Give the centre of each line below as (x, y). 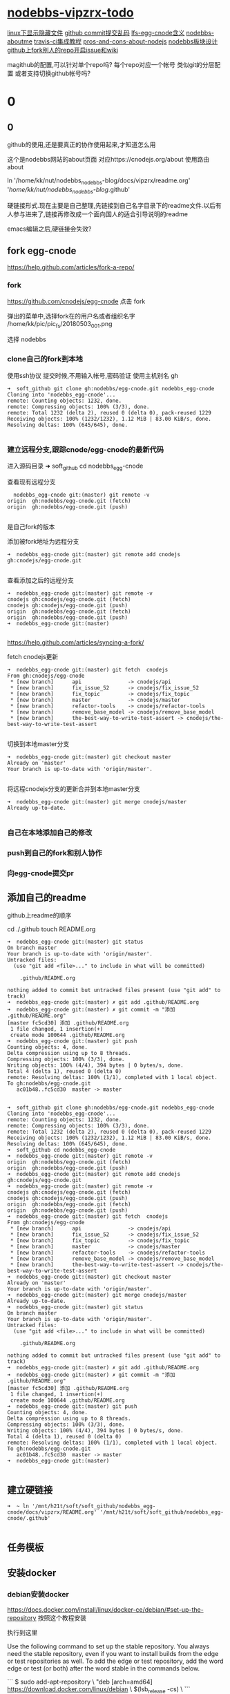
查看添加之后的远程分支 (40, 580)
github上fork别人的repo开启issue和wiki (63, 50)
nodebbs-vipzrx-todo (71, 13)
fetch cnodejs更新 (33, 656)
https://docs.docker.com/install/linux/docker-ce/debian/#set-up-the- (105, 1610)
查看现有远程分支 (31, 482)
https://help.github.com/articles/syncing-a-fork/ (76, 642)
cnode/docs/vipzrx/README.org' (52, 1512)
